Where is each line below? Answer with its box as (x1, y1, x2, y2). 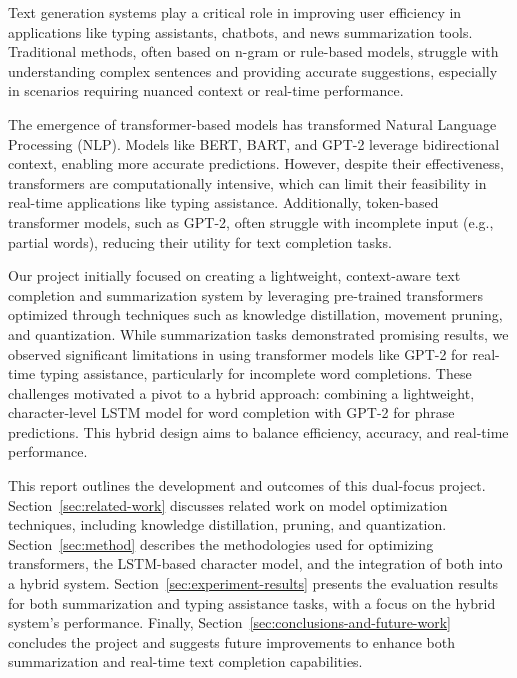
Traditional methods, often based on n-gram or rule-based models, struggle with (8, 41, 499, 62)
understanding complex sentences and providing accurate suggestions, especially (8, 60, 498, 81)
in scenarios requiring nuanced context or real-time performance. (8, 80, 404, 101)
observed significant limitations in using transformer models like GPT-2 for (8, 343, 468, 364)
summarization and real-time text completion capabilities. (8, 651, 363, 672)
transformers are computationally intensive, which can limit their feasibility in (8, 172, 487, 193)
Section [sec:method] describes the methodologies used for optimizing (8, 533, 434, 554)
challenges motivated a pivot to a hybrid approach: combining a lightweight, (8, 382, 475, 403)
